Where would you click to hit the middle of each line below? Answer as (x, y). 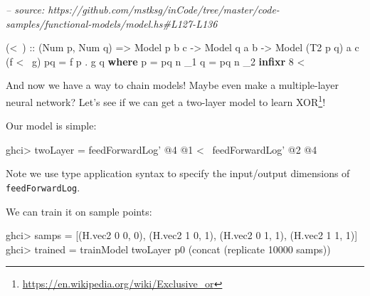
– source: (25, 9)
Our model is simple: (51, 126)
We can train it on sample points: (79, 211)
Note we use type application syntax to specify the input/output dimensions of (178, 173)
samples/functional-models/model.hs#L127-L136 (112, 23)
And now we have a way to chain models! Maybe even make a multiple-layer (172, 85)
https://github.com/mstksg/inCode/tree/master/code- (164, 9)
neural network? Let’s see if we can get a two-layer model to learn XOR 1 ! (166, 100)
